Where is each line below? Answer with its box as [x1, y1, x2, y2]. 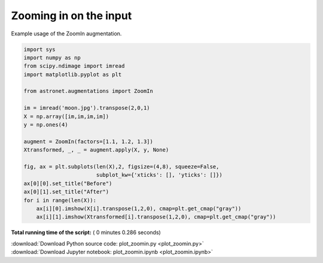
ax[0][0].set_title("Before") [23, 180, 112, 187]
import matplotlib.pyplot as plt [23, 71, 122, 78]
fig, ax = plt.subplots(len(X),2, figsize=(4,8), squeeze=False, [23, 164, 220, 170]
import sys [23, 46, 56, 53]
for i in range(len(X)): [23, 197, 97, 204]
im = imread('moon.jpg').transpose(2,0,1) [23, 105, 150, 111]
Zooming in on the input [11, 9, 132, 22]
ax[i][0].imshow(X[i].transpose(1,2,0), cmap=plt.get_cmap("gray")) [36, 205, 242, 212]
